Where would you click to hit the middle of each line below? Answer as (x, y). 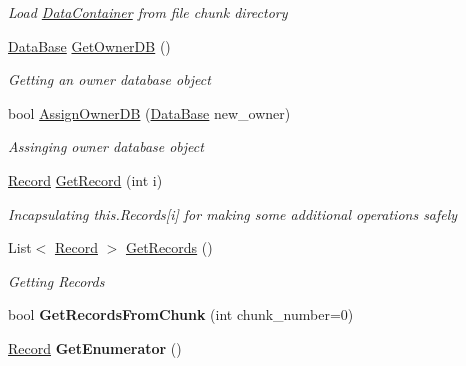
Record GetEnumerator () (95, 347)
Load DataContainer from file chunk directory (148, 12)
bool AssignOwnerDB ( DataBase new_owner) (149, 112)
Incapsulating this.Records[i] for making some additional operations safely (233, 213)
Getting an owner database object (109, 79)
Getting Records (56, 280)
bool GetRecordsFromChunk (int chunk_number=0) (181, 314)
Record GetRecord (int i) (85, 179)
